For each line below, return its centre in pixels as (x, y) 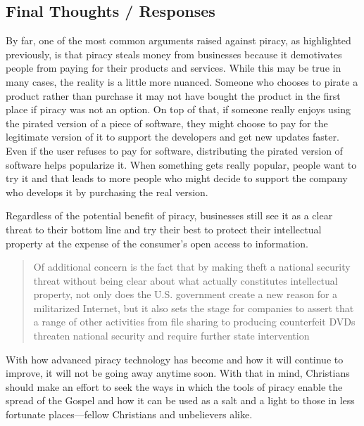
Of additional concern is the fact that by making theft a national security (192, 267)
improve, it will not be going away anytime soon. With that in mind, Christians (178, 373)
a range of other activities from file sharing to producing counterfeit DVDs (194, 322)
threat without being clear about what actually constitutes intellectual (186, 280)
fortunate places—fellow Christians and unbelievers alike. (129, 414)
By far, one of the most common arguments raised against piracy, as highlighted (178, 40)
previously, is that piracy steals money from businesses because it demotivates (174, 54)
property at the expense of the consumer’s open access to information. (157, 243)
